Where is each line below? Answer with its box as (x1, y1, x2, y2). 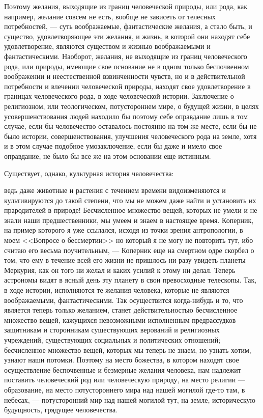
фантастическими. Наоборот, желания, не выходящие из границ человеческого (4, 50, 247, 61)
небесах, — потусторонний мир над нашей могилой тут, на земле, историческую (4, 394, 255, 405)
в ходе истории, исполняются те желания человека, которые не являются (4, 285, 229, 295)
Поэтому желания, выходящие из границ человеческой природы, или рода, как (4, 1, 248, 11)
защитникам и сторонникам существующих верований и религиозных (4, 324, 220, 335)
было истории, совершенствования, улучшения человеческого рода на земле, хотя (4, 130, 257, 141)
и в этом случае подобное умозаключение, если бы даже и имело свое (4, 141, 222, 151)
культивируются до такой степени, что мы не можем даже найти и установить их (4, 194, 256, 205)
